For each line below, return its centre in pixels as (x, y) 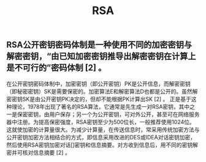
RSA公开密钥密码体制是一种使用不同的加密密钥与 (99, 45)
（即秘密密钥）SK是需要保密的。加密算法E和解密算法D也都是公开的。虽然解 (102, 91)
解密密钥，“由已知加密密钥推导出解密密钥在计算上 (101, 57)
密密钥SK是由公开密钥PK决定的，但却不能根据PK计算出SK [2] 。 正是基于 (99, 99)
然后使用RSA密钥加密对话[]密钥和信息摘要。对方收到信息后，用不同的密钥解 (102, 145)
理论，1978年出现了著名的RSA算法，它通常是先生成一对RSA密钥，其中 (101, 106)
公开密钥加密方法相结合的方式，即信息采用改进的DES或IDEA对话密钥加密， (101, 137)
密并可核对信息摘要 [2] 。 (38, 152)
